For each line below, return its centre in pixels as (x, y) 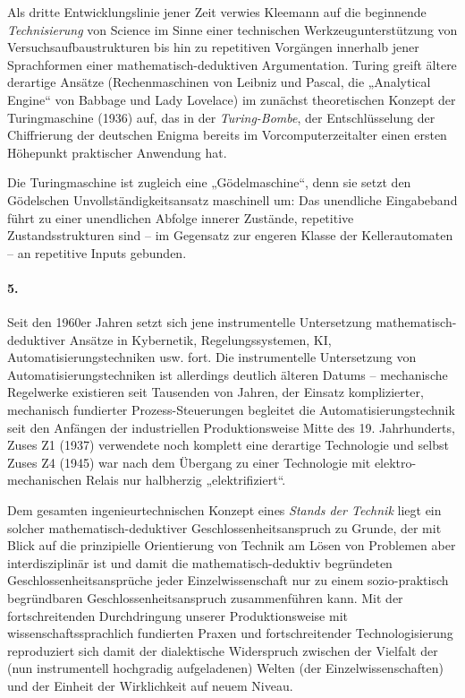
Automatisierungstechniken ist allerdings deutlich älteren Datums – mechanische (228, 374)
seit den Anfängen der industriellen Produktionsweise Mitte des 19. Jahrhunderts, (231, 427)
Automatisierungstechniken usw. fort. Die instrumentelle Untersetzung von (212, 357)
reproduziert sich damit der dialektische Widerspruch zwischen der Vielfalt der (223, 650)
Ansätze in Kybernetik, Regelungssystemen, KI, (200, 339)
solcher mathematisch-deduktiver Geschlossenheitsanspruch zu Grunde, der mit (224, 527)
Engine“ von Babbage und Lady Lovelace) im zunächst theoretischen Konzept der (232, 99)
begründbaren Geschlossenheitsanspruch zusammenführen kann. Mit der (205, 598)
